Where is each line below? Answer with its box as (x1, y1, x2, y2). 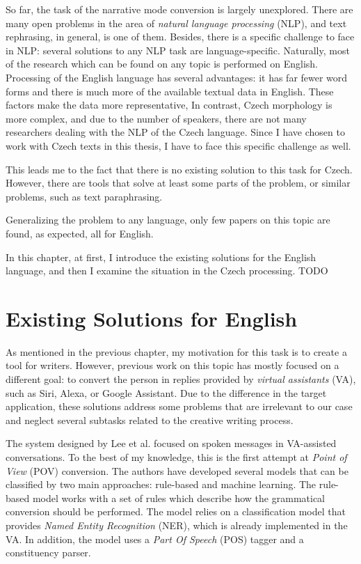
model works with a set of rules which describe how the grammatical (32, 490, 325, 505)
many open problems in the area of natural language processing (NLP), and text (6, 15, 347, 30)
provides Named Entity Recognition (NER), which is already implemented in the (6, 517, 348, 532)
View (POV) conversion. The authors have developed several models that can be (6, 463, 348, 478)
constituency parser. (6, 545, 91, 560)
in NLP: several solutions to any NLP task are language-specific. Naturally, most (6, 42, 350, 57)
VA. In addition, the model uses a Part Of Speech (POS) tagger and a (6, 531, 304, 546)
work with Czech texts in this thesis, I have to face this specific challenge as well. (6, 138, 351, 152)
